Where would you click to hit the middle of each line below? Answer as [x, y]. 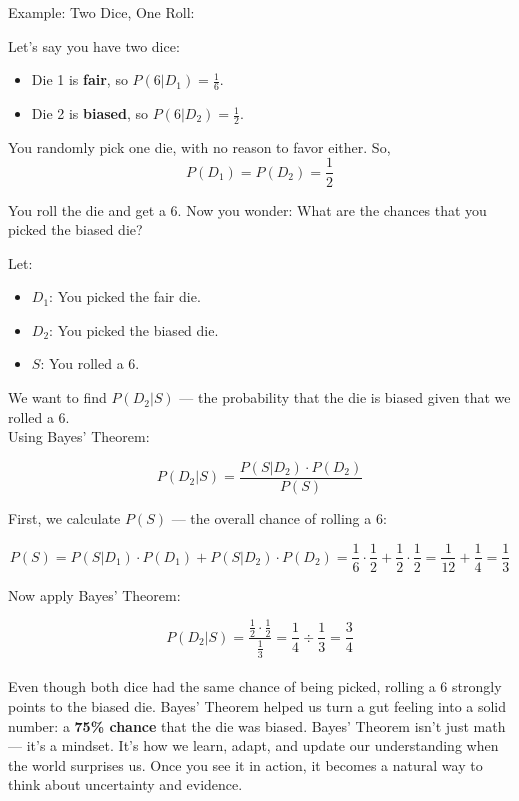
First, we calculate [64, 517]
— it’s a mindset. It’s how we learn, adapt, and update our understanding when [253, 745]
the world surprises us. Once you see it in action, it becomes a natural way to [245, 764]
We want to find [57, 397]
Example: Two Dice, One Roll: [101, 12]
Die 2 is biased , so [89, 113]
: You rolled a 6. [90, 363]
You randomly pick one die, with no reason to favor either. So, [199, 146]
